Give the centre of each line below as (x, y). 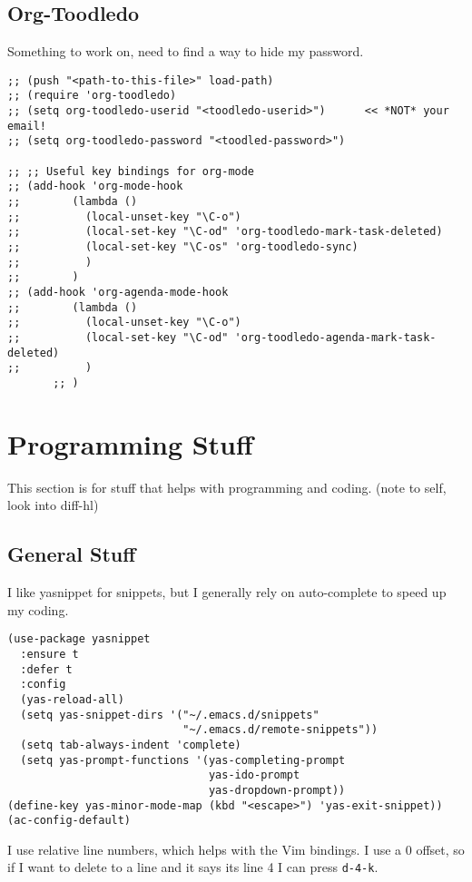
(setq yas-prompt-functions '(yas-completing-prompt (183, 760)
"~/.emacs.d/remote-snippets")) (280, 730)
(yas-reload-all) (72, 699)
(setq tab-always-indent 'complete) (131, 745)
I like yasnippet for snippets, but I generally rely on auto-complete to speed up (227, 592)
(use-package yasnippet (79, 639)
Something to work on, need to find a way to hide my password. (186, 51)
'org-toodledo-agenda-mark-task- (335, 337)
